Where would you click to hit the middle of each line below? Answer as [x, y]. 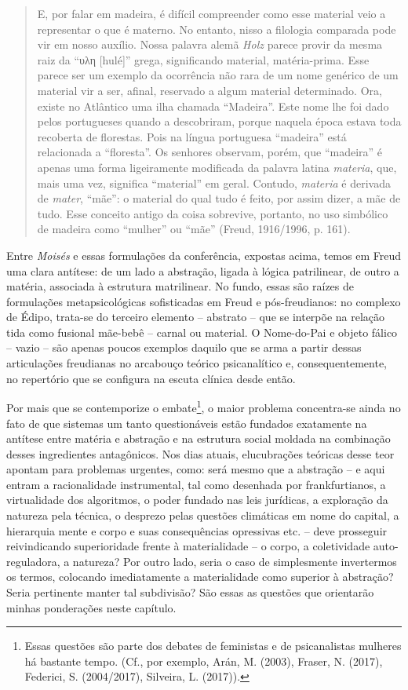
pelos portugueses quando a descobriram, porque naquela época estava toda [219, 121]
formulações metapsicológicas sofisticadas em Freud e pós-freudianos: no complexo [204, 301]
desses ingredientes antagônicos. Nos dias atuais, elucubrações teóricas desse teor [200, 453]
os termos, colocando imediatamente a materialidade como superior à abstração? [200, 577]
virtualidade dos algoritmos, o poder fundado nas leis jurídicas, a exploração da [197, 500]
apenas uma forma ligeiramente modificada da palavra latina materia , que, [217, 167]
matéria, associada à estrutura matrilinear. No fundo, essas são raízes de [180, 286]
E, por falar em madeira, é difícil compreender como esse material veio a [211, 13]
